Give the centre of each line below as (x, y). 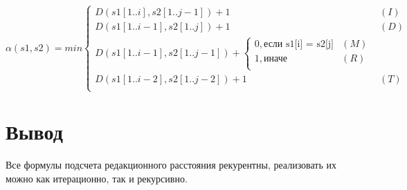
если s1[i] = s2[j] (299, 44)
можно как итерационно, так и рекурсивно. (97, 178)
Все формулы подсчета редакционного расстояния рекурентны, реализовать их (171, 165)
